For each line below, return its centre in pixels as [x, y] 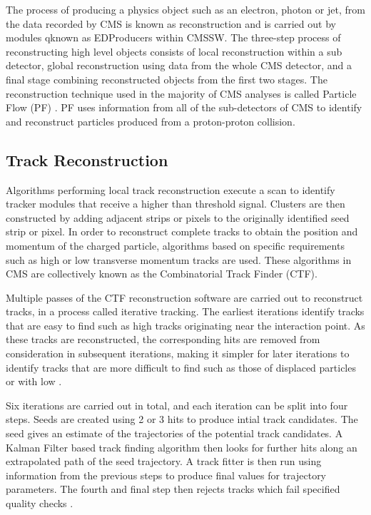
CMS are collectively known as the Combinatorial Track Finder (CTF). [162, 274]
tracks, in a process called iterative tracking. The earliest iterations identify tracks [185, 311]
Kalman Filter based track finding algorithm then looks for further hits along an [182, 447]
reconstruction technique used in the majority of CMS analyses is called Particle [181, 93]
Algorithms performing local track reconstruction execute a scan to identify [171, 189]
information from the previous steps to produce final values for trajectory [166, 475]
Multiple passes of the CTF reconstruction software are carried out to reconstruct [184, 297]
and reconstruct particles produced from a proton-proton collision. [151, 121]
